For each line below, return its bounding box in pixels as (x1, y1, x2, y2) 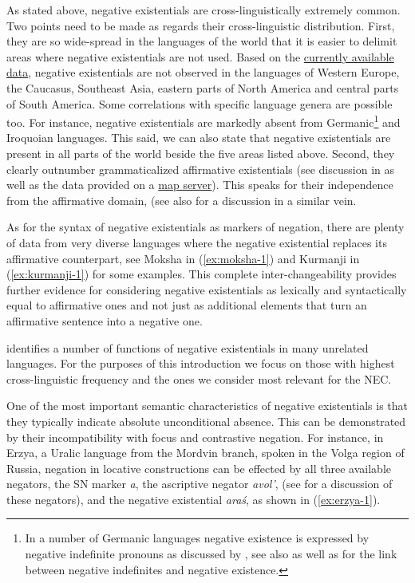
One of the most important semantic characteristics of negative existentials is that (6, 397, 409, 414)
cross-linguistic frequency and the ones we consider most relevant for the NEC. (6, 370, 392, 387)
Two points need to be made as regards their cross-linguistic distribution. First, (6, 17, 395, 33)
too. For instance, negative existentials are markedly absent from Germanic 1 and (6, 112, 401, 130)
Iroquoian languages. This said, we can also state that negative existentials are (6, 129, 391, 146)
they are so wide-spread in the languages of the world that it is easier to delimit (6, 33, 397, 49)
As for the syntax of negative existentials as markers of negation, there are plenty (6, 219, 405, 235)
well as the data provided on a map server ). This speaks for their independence (6, 176, 393, 193)
